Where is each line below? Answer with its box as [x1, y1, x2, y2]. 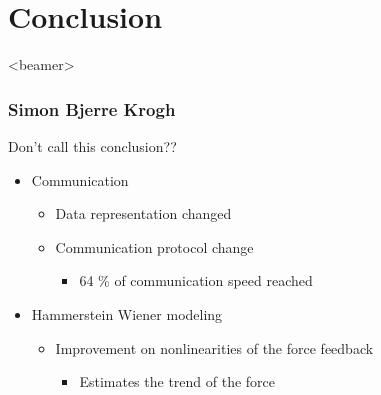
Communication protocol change [55, 236, 254, 257]
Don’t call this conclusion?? [8, 135, 177, 156]
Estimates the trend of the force [79, 371, 276, 392]
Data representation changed [55, 203, 232, 224]
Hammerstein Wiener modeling [31, 303, 223, 324]
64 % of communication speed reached [79, 270, 313, 291]
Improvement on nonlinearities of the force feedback [55, 337, 374, 358]
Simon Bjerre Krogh [8, 96, 176, 121]
